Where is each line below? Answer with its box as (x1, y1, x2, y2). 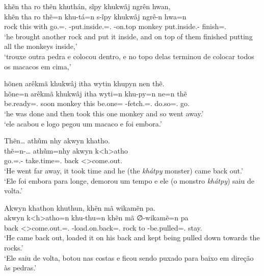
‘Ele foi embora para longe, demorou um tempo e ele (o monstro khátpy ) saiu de (4, 175, 254, 186)
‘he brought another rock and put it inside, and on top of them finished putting (4, 31, 253, 41)
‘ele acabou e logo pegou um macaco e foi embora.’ (4, 118, 162, 129)
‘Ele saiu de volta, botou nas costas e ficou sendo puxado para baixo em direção (4, 252, 254, 263)
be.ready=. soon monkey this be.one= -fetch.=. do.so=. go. (4, 98, 190, 109)
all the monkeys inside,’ (4, 41, 77, 52)
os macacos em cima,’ (4, 61, 71, 71)
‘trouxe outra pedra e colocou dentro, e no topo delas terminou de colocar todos (4, 51, 254, 61)
